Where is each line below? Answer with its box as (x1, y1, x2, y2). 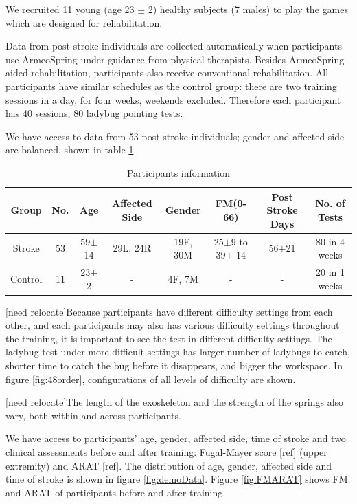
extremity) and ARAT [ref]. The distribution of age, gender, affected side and (5, 458, 332, 472)
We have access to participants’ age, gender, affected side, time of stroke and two (5, 431, 346, 446)
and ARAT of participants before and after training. (5, 485, 226, 499)
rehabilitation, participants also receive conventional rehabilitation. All (31, 65, 329, 80)
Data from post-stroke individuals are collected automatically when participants (5, 39, 342, 53)
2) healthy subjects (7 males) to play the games (148, 2, 348, 16)
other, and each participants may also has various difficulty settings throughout (5, 318, 340, 332)
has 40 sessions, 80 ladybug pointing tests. (5, 106, 183, 120)
